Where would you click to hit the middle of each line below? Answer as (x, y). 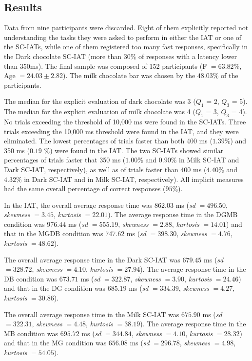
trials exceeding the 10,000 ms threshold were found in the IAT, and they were (121, 131)
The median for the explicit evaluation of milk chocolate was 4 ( (100, 111)
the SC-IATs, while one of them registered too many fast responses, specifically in (126, 47)
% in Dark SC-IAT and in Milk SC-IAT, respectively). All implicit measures (130, 179)
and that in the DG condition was (55, 288)
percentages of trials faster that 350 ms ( (65, 160)
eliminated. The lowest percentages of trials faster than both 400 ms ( (108, 141)
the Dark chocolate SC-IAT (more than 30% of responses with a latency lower (121, 56)
